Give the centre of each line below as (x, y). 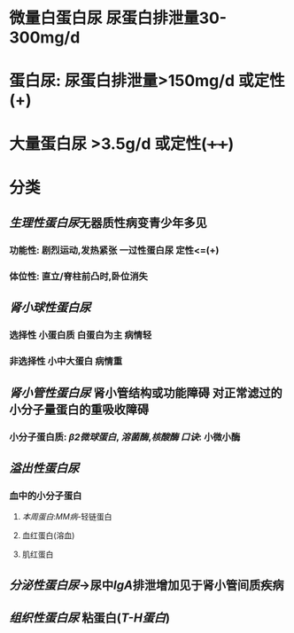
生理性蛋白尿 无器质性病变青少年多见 (108, 223)
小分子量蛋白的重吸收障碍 (79, 409)
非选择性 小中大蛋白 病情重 (66, 362)
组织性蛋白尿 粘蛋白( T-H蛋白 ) (90, 618)
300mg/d (45, 38)
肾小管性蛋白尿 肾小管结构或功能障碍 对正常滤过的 (146, 392)
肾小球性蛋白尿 (50, 308)
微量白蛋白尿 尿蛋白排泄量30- (118, 18)
